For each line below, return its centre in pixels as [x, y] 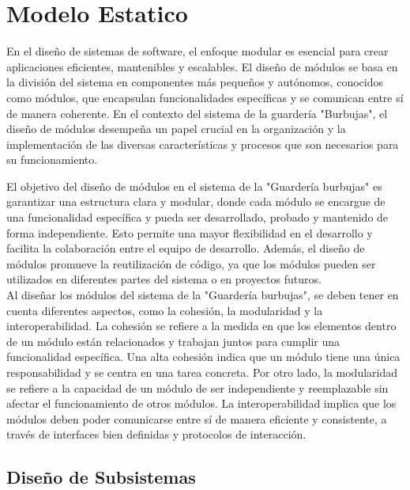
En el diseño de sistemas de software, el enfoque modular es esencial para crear [197, 51]
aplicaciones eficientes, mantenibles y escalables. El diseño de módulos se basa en [202, 66]
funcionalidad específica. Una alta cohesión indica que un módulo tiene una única [203, 357]
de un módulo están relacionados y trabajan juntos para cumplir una [173, 341]
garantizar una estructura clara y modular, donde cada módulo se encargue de [196, 201]
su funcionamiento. [52, 160]
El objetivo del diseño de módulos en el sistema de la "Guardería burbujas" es [194, 186]
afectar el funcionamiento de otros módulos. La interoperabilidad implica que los [201, 403]
